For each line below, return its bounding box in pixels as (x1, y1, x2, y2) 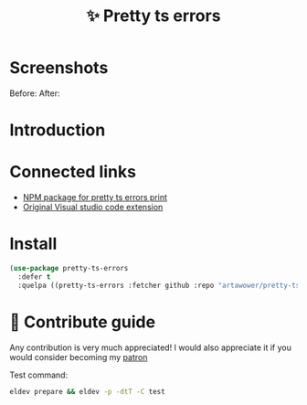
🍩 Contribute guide (9, 312, 156, 332)
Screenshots (9, 58, 109, 79)
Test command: (9, 369, 69, 380)
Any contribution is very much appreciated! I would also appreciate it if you (9, 342, 292, 353)
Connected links (9, 162, 137, 183)
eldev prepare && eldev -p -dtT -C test (9, 387, 166, 396)
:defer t (17, 272, 51, 282)
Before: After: (9, 88, 60, 99)
